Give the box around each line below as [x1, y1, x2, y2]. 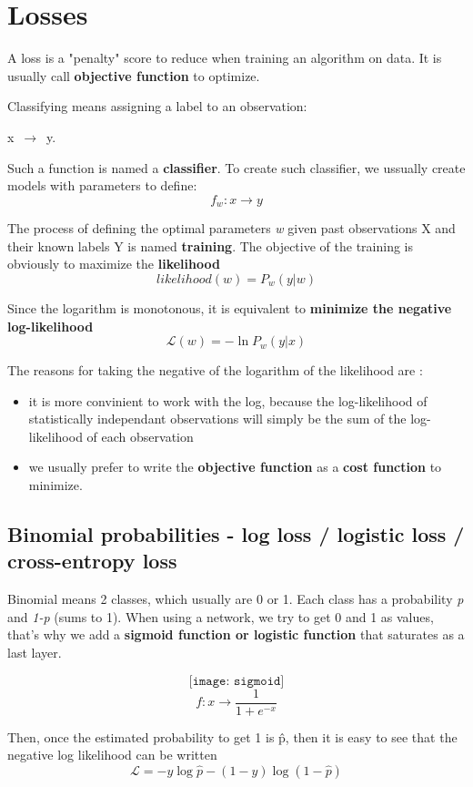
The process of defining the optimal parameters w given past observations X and [7, 219, 456, 238]
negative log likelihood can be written [7, 745, 217, 764]
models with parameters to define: [7, 176, 197, 195]
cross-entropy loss [7, 547, 177, 575]
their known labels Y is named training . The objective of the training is [7, 236, 413, 255]
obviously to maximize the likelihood [7, 254, 220, 273]
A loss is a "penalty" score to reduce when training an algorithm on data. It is [7, 48, 442, 67]
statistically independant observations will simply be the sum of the [28, 409, 407, 428]
